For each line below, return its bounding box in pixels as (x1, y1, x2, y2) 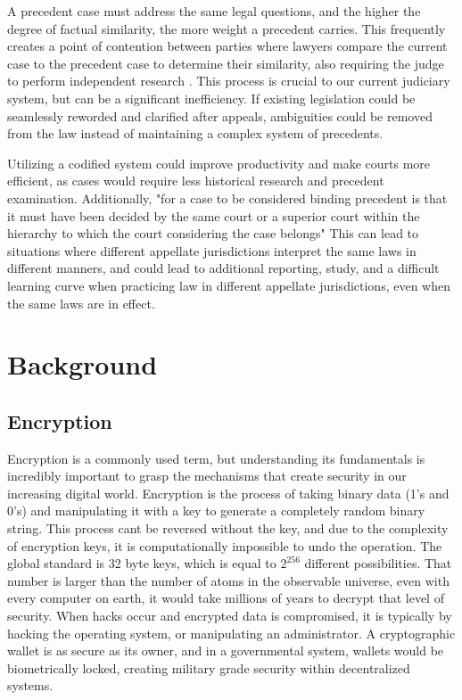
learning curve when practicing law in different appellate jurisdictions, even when (7, 276, 450, 294)
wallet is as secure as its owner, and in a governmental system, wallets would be (7, 641, 444, 660)
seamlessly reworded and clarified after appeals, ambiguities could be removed (7, 106, 433, 125)
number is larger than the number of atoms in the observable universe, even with (7, 571, 450, 589)
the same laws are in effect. (7, 293, 155, 312)
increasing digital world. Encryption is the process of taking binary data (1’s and (7, 483, 450, 502)
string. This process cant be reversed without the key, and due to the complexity (7, 519, 449, 538)
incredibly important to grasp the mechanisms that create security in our (7, 466, 407, 485)
